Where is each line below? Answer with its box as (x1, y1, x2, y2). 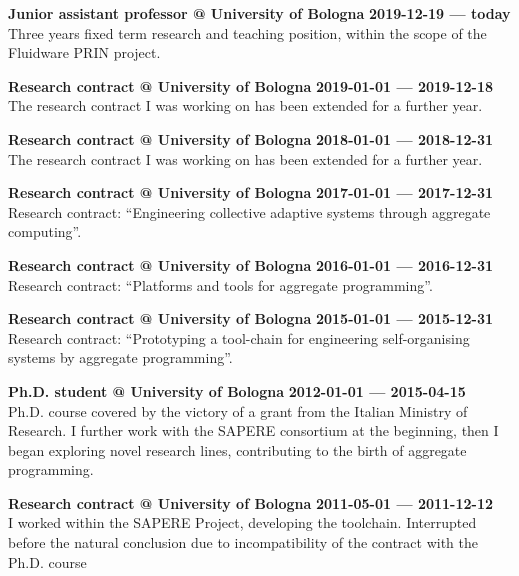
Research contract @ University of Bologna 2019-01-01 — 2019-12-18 (8, 75, 494, 96)
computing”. (8, 221, 82, 242)
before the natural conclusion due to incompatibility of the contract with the (8, 532, 479, 553)
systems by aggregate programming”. (8, 347, 233, 368)
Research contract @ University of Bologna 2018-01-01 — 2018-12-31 (8, 128, 494, 149)
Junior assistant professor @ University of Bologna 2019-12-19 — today (8, 3, 511, 23)
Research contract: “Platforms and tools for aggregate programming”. (8, 274, 433, 295)
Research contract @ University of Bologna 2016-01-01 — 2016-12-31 (8, 254, 494, 275)
